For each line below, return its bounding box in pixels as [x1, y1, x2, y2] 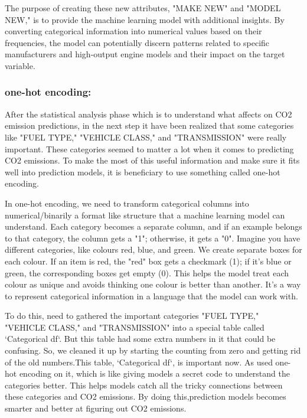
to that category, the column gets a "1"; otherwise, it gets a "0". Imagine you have [5, 231, 301, 244]
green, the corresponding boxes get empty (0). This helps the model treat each [5, 266, 289, 279]
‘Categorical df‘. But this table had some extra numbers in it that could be [5, 332, 276, 345]
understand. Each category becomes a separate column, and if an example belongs [5, 220, 302, 233]
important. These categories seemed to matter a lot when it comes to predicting [5, 142, 294, 155]
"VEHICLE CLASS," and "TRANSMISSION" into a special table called [5, 321, 264, 333]
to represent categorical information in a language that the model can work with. [5, 289, 298, 302]
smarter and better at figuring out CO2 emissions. [5, 402, 187, 414]
